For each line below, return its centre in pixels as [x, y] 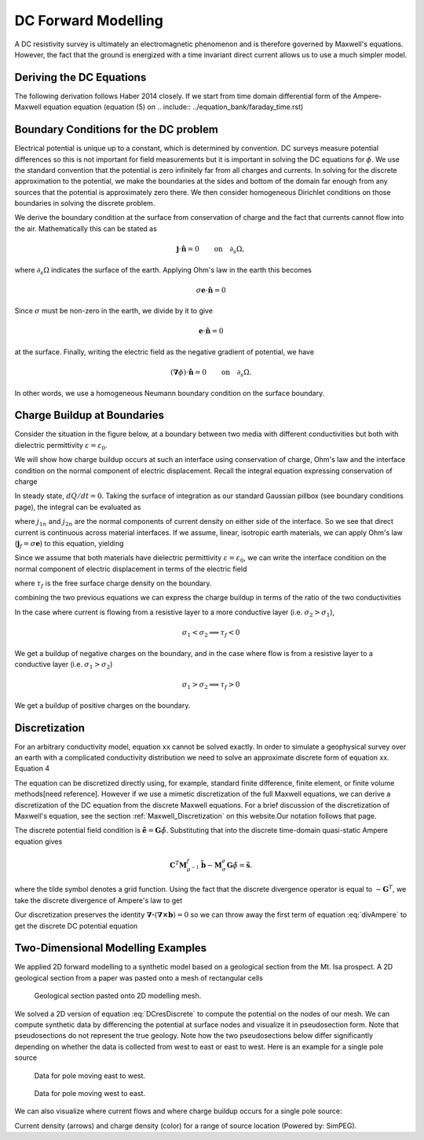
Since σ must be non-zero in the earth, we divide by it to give [114, 311]
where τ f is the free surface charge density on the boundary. [113, 584]
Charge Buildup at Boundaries [90, 415]
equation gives [38, 841]
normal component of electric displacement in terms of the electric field [131, 569]
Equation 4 [32, 768]
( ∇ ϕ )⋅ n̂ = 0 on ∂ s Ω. [211, 373]
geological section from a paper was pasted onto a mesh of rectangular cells [139, 977]
